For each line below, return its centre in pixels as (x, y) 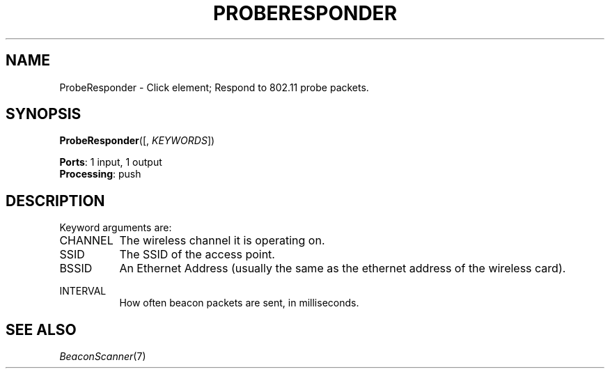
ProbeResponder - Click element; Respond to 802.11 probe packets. (214, 87)
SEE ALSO (41, 329)
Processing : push (100, 174)
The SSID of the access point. (197, 255)
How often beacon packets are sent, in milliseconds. (239, 303)
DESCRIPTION (55, 201)
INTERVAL (83, 291)
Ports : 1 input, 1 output (111, 162)
